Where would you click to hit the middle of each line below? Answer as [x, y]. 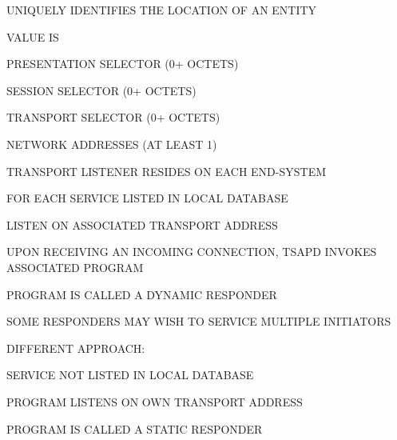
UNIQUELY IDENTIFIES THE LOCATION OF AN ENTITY [162, 10]
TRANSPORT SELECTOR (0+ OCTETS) [113, 117]
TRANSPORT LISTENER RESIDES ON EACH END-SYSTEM [167, 171]
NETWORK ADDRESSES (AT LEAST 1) [112, 144]
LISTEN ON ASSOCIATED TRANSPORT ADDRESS [142, 224]
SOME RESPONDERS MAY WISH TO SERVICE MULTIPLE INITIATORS [199, 321]
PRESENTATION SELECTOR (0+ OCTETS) [123, 64]
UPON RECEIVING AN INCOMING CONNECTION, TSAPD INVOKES [192, 252]
